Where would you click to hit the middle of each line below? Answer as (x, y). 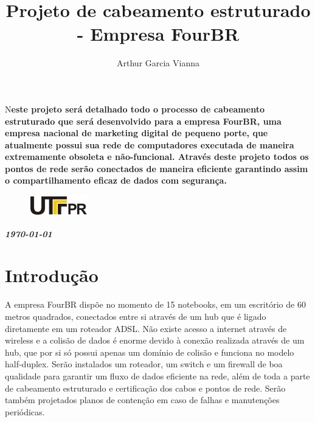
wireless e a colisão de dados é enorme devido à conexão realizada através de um (155, 340)
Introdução (52, 275)
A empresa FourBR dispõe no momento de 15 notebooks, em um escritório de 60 (155, 304)
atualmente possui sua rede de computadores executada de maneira (150, 144)
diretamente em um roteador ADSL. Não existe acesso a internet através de (146, 328)
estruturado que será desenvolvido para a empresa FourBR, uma (143, 121)
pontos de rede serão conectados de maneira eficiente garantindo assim (157, 168)
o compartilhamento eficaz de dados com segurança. (116, 180)
